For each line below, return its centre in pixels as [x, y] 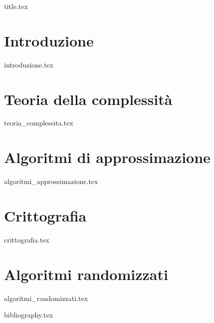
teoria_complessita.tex [39, 123]
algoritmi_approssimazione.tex [51, 181]
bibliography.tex [29, 315]
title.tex [16, 6]
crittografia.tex [27, 239]
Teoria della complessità [88, 99]
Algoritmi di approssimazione [107, 157]
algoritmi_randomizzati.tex [46, 298]
